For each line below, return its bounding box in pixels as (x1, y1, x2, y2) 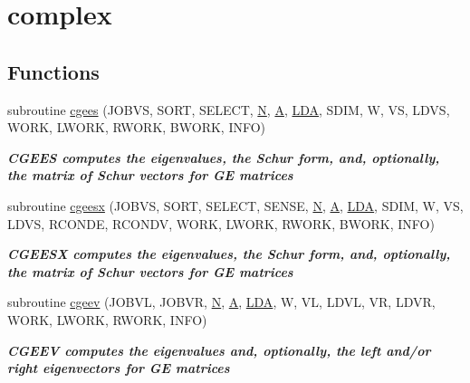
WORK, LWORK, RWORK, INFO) (7, 310, 207, 329)
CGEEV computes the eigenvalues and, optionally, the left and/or (7, 340, 431, 359)
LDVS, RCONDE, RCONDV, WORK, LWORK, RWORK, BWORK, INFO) (7, 214, 435, 233)
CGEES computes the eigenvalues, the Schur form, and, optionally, (7, 148, 440, 167)
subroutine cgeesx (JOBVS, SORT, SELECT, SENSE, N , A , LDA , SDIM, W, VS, (7, 196, 464, 215)
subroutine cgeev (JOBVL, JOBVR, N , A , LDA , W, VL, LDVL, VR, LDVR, (7, 292, 436, 311)
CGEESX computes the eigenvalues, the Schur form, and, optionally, (7, 244, 451, 263)
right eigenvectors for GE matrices (7, 359, 230, 378)
